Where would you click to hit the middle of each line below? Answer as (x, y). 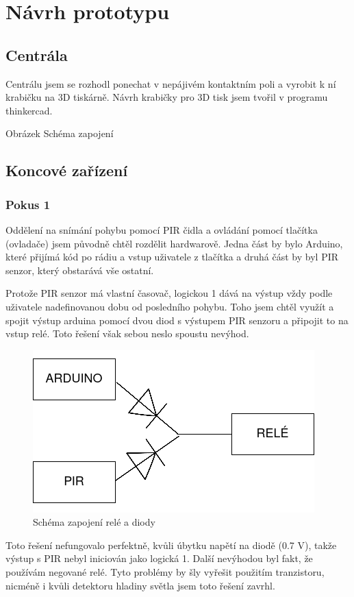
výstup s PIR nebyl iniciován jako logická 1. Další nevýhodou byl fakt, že (159, 558)
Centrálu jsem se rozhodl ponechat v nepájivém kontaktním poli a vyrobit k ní (171, 83)
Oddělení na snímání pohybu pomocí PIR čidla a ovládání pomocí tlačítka (162, 229)
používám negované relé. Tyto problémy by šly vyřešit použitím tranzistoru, (165, 572)
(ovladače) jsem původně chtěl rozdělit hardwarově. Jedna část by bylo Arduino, (174, 243)
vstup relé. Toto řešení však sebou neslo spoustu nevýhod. (127, 333)
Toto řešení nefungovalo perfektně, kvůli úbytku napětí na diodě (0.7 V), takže (171, 545)
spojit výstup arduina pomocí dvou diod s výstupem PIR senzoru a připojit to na (177, 320)
